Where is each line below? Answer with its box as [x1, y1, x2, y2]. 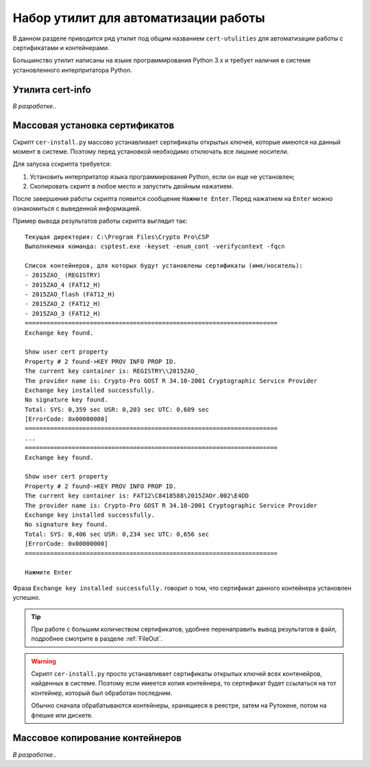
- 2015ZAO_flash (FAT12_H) [25, 291, 116, 298]
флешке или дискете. [31, 711, 94, 719]
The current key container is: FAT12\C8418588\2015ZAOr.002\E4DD [25, 492, 249, 500]
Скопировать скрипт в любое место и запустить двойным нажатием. [29, 182, 234, 191]
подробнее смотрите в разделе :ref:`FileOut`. [31, 635, 163, 643]
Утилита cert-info [12, 84, 92, 95]
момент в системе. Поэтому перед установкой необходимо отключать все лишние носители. [12, 147, 289, 156]
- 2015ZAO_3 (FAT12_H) [25, 309, 101, 317]
